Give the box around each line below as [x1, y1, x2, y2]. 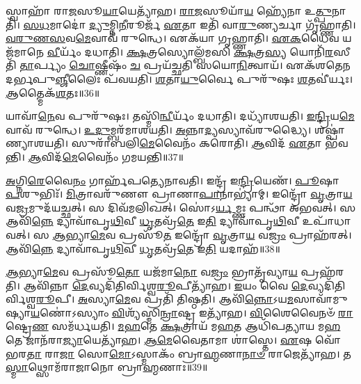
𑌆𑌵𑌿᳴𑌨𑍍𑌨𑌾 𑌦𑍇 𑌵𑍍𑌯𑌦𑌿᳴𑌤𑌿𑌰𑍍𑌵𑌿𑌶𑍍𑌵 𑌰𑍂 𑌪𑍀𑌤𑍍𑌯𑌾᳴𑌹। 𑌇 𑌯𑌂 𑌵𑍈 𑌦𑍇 [23, 278, 308, 292]
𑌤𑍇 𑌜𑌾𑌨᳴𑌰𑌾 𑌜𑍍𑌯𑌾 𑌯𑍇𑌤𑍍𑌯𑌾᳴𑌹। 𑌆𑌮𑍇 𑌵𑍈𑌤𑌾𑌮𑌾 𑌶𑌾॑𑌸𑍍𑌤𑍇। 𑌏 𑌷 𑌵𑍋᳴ [6, 333, 342, 347]
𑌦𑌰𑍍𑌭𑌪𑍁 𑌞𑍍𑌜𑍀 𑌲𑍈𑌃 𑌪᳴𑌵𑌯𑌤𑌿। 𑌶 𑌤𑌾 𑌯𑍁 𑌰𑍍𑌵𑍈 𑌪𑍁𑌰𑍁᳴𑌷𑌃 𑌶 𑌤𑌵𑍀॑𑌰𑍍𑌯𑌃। [6, 71, 353, 86]
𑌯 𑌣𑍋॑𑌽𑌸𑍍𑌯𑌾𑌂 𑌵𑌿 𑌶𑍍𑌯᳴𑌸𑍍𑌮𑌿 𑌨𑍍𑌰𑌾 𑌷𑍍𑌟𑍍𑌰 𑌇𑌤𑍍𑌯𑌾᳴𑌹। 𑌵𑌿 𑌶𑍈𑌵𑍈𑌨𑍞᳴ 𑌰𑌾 [30, 305, 353, 319]
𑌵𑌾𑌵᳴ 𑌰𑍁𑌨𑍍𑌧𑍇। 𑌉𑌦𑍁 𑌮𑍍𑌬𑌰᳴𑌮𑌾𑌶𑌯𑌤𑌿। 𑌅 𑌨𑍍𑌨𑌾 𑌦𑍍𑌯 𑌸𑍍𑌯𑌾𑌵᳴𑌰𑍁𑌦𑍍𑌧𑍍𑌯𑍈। [6, 122, 312, 136]
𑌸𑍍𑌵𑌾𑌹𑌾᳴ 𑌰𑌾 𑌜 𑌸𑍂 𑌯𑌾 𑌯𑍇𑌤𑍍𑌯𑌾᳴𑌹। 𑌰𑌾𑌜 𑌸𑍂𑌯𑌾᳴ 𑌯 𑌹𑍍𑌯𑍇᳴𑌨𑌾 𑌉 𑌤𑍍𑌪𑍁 [6, 3, 332, 17]
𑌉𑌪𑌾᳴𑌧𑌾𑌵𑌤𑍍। [302, 214, 351, 228]
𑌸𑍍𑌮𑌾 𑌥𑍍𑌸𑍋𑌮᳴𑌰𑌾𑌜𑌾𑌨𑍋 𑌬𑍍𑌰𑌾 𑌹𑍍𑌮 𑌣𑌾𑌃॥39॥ [6, 360, 208, 374]
